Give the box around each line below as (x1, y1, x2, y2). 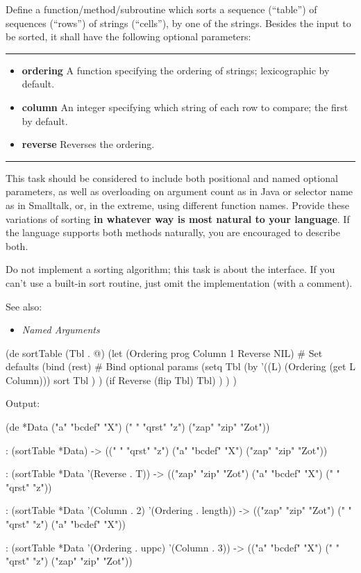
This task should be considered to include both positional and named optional (6, 170, 338, 185)
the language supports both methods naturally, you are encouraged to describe (6, 225, 340, 240)
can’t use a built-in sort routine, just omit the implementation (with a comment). (6, 275, 353, 290)
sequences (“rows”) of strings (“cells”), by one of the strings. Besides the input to (6, 15, 351, 30)
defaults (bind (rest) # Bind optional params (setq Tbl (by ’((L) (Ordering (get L (6, 359, 355, 374)
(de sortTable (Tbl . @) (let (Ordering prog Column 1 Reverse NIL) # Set (6, 345, 323, 360)
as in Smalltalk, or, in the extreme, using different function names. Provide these (6, 197, 349, 212)
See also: (6, 299, 42, 313)
